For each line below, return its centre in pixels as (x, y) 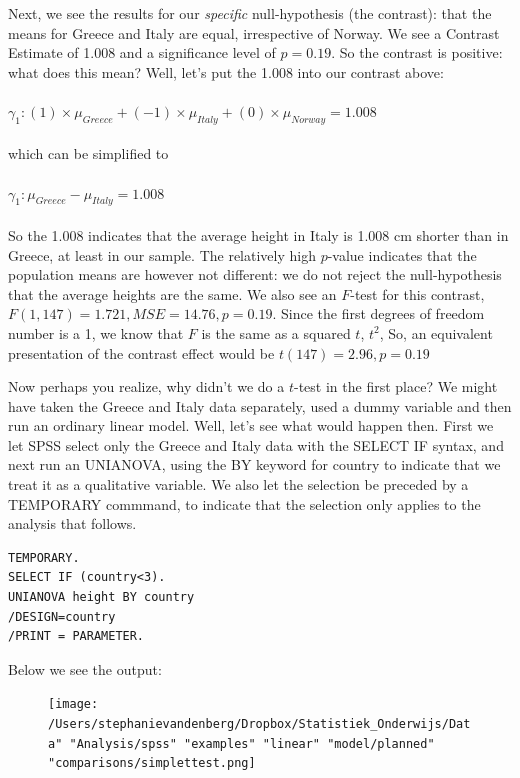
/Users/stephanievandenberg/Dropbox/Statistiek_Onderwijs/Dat (259, 724)
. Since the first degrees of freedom (378, 313)
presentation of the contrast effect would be (141, 352)
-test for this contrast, (417, 293)
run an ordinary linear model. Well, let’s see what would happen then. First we (251, 425)
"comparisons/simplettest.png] (152, 763)
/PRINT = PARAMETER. (76, 636)
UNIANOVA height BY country (101, 597)
